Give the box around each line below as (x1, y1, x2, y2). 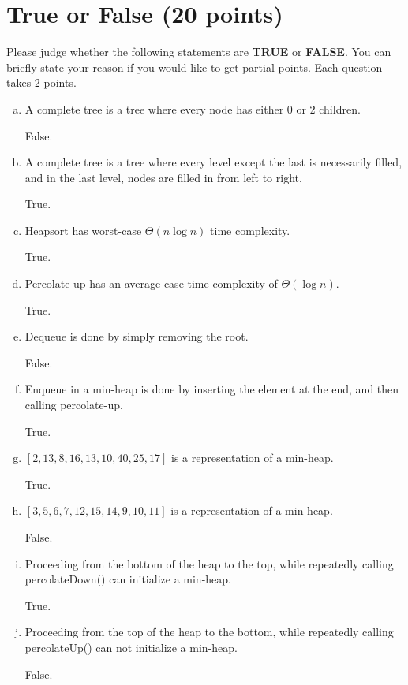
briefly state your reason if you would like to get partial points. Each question (6, 58, 383, 75)
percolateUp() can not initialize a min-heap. (24, 638, 238, 655)
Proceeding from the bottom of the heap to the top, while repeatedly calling (24, 555, 394, 571)
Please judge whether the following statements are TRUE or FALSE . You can (6, 43, 391, 60)
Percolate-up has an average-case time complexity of (24, 275, 278, 292)
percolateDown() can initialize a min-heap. (24, 571, 231, 587)
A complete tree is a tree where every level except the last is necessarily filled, (24, 154, 402, 170)
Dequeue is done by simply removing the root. (24, 328, 249, 344)
